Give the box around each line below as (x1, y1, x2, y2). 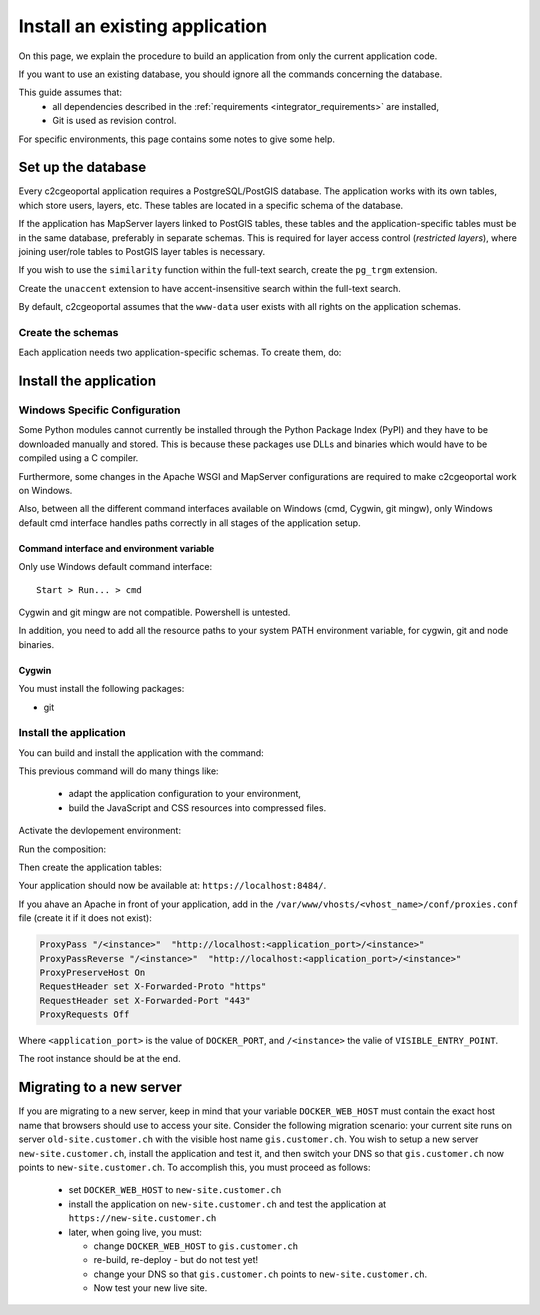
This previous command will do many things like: (18, 765, 219, 777)
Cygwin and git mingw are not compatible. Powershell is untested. (18, 606, 291, 618)
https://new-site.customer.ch (68, 1213, 217, 1224)
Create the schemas (18, 325, 119, 339)
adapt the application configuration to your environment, (68, 788, 302, 800)
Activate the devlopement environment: (18, 825, 182, 837)
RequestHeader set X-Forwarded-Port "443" (39, 995, 251, 1006)
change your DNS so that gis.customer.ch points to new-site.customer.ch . (93, 1268, 428, 1280)
